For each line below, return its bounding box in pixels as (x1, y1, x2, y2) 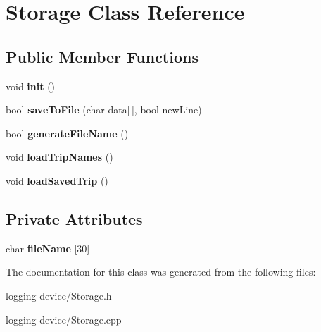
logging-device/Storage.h (6, 288, 112, 302)
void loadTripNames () (6, 149, 113, 164)
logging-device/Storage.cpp (6, 312, 122, 326)
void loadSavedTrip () (6, 173, 108, 187)
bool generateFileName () (6, 125, 129, 140)
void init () (6, 78, 56, 93)
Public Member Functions (6, 45, 199, 67)
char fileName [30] (6, 240, 90, 255)
